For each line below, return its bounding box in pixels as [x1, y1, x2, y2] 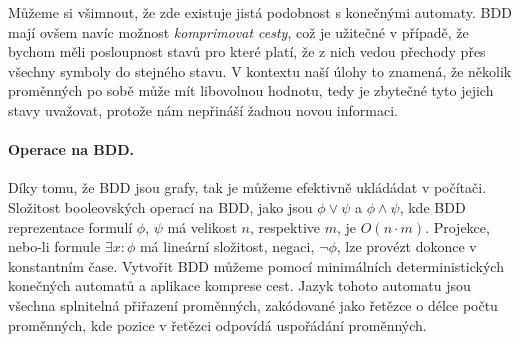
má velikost [167, 216, 237, 237]
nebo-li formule [8, 236, 101, 257]
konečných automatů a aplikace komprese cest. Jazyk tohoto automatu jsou [8, 275, 471, 296]
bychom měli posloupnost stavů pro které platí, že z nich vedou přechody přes [8, 41, 486, 62]
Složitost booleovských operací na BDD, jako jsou [8, 196, 313, 217]
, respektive [249, 216, 321, 237]
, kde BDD [399, 196, 466, 217]
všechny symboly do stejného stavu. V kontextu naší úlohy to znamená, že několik [8, 60, 512, 81]
